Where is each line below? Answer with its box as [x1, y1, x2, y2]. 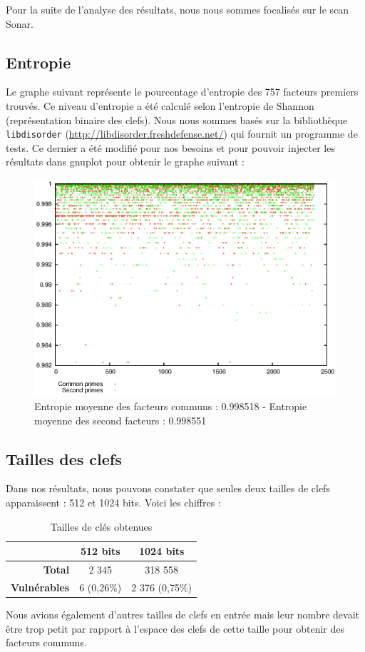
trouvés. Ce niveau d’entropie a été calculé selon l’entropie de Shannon [6, 98, 314, 113]
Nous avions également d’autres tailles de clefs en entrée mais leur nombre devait [6, 606, 359, 621]
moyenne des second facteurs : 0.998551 [34, 412, 207, 427]
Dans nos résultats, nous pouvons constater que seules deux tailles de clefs [6, 481, 330, 496]
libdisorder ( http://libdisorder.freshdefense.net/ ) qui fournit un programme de [6, 126, 358, 141]
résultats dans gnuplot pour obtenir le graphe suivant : [6, 154, 245, 169]
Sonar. [6, 16, 34, 31]
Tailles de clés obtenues [50, 519, 153, 534]
